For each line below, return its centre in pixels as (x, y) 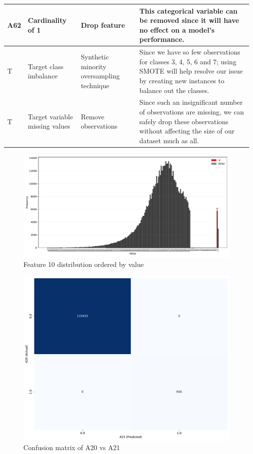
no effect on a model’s (177, 29)
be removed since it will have (189, 20)
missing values (49, 126)
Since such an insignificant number (191, 102)
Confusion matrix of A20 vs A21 (72, 447)
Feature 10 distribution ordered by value (84, 264)
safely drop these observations (184, 121)
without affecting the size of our (187, 131)
